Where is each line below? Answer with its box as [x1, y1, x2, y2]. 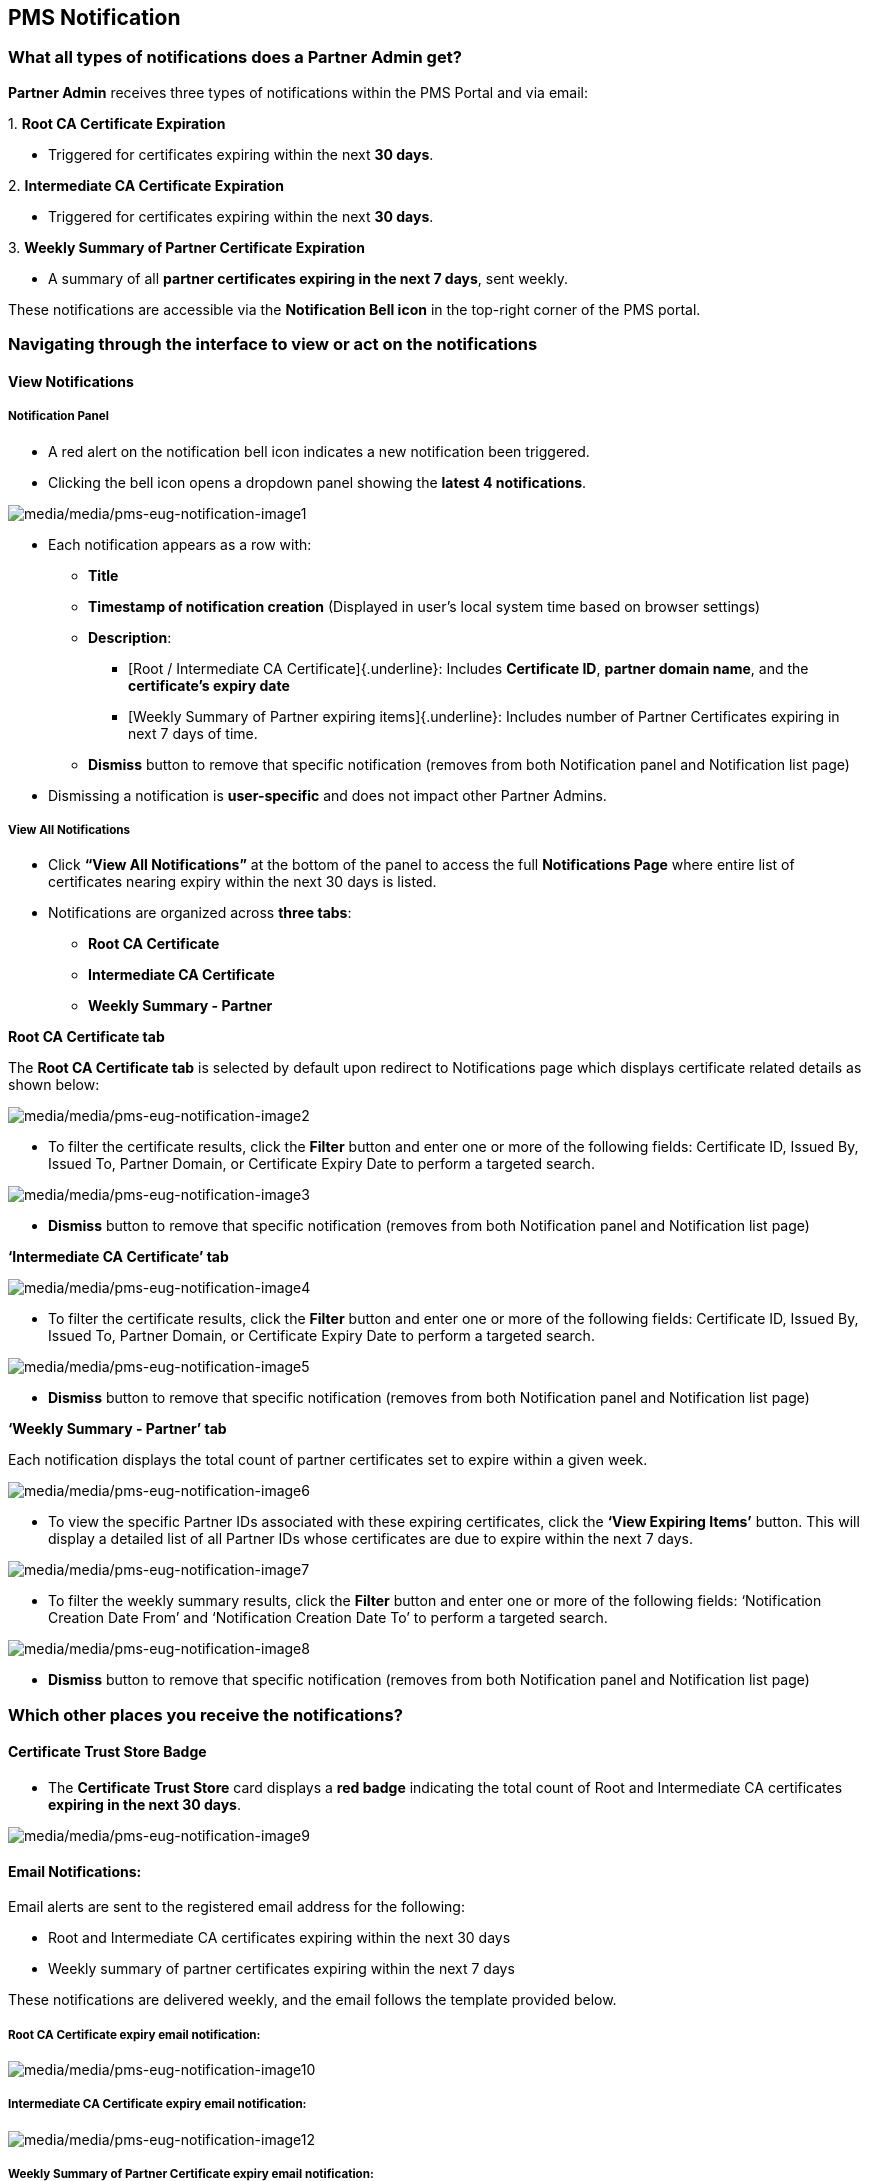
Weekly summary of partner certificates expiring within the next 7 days [48, 1960, 515, 1978]
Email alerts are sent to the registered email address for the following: [8, 1898, 465, 1916]
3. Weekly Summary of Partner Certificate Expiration [8, 238, 365, 256]
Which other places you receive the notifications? [8, 1704, 403, 1725]
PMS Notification [8, 5, 181, 30]
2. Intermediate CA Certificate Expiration [8, 176, 284, 194]
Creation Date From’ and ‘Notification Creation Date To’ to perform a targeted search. [48, 1609, 608, 1627]
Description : [88, 628, 172, 646]
